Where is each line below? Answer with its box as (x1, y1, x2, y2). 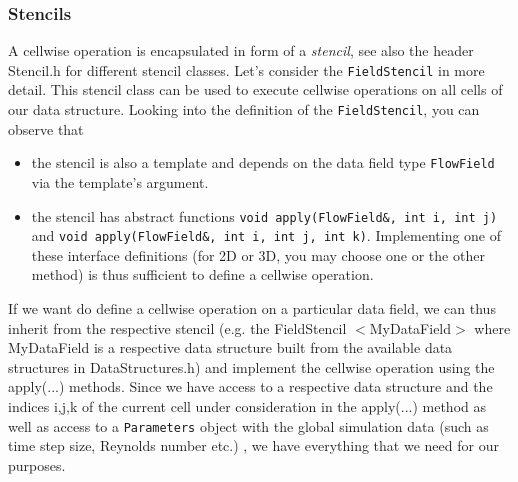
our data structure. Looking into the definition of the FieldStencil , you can (8, 99, 480, 120)
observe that (8, 118, 84, 139)
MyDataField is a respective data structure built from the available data (8, 337, 453, 358)
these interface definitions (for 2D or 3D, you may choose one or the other (31, 244, 485, 265)
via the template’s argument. (31, 171, 209, 192)
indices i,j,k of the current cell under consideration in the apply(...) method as (8, 396, 486, 417)
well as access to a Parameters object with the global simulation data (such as (8, 415, 489, 436)
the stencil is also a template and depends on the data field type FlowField (31, 152, 495, 173)
